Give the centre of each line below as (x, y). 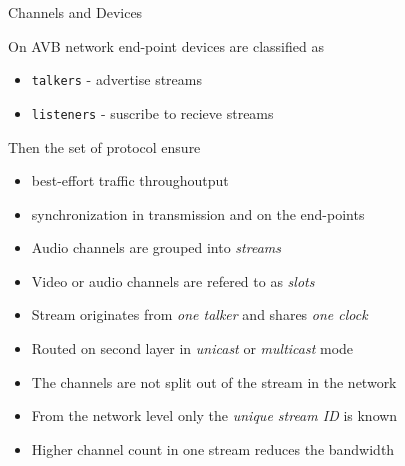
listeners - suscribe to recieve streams (152, 112)
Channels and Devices (75, 12)
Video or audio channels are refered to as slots (173, 280)
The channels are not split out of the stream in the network (214, 381)
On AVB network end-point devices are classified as (166, 45)
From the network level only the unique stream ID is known (214, 415)
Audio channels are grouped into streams (156, 247)
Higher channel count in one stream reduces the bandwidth (213, 448)
